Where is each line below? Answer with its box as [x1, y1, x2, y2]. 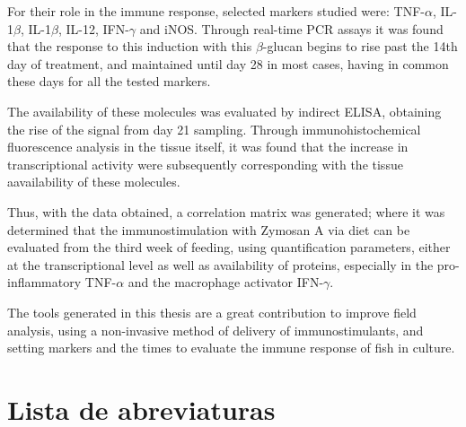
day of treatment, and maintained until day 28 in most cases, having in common [7, 54, 449, 73]
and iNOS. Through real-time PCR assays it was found [139, 19, 444, 38]
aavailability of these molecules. [7, 172, 180, 191]
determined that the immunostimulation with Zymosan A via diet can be [7, 220, 410, 239]
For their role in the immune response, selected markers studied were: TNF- [7, 2, 425, 20]
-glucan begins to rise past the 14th [262, 37, 458, 56]
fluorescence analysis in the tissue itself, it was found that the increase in [7, 137, 409, 156]
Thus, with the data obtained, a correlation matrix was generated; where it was [7, 202, 445, 221]
